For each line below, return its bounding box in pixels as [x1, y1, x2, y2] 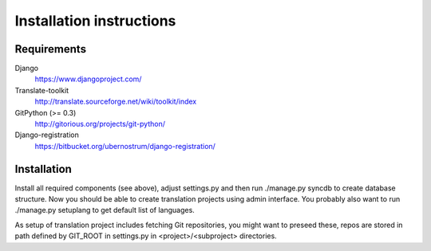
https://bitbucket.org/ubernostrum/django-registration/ [34, 141, 215, 151]
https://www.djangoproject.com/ [34, 74, 142, 84]
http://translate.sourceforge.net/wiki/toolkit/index [34, 96, 197, 107]
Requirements [14, 42, 87, 56]
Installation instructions [14, 12, 176, 29]
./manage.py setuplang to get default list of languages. [14, 206, 195, 215]
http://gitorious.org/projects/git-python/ [34, 120, 166, 129]
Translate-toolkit [14, 85, 69, 95]
